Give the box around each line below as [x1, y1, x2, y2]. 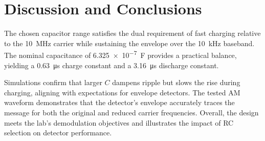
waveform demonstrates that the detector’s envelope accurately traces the [4, 97, 235, 108]
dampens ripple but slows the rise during [112, 77, 240, 88]
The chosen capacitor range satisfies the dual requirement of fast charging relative [4, 28, 261, 38]
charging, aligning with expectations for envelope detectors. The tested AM [4, 87, 240, 97]
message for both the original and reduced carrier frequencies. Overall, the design [4, 107, 259, 117]
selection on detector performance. [4, 127, 112, 138]
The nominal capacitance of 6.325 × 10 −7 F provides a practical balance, [4, 48, 237, 60]
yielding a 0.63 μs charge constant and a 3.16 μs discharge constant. [4, 59, 219, 70]
